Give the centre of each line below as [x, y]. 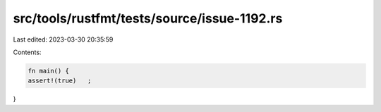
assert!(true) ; [60, 81]
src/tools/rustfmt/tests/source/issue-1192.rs [148, 18]
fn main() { [49, 71]
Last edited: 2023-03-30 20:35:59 [63, 39]
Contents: [27, 52]
